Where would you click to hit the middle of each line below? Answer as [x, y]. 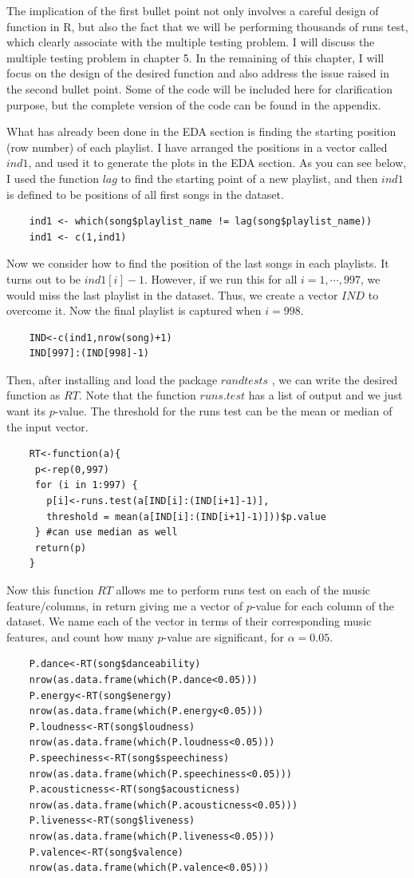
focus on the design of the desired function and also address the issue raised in [198, 73]
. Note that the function [137, 395]
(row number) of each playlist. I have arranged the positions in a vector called [197, 147]
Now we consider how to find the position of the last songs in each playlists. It [198, 263]
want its [26, 411]
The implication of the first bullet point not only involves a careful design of [193, 10]
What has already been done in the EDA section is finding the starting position [201, 131]
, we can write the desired [335, 379]
